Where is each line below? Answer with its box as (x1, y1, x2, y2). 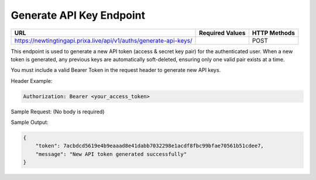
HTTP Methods (252, 29, 296, 37)
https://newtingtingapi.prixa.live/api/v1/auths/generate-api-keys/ (14, 36, 193, 44)
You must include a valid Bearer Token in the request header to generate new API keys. (11, 67, 221, 74)
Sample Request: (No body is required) (11, 108, 105, 115)
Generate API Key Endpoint (11, 9, 146, 22)
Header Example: (11, 77, 53, 84)
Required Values (199, 29, 246, 37)
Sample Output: (11, 119, 49, 126)
